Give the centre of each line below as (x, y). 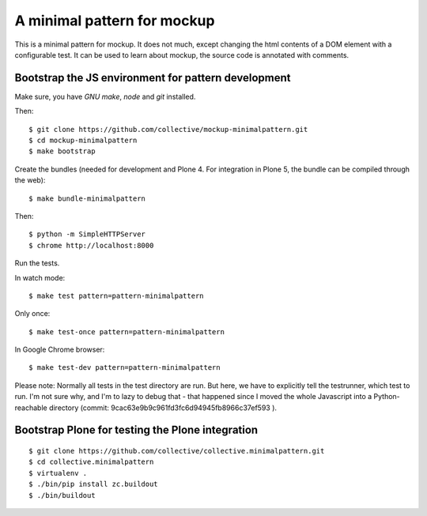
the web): (30, 180)
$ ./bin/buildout (62, 495)
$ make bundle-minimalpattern (87, 198)
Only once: (32, 314)
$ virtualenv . (58, 473)
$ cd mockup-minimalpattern (83, 141)
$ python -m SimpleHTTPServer (87, 234)
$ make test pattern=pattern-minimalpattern (117, 296)
